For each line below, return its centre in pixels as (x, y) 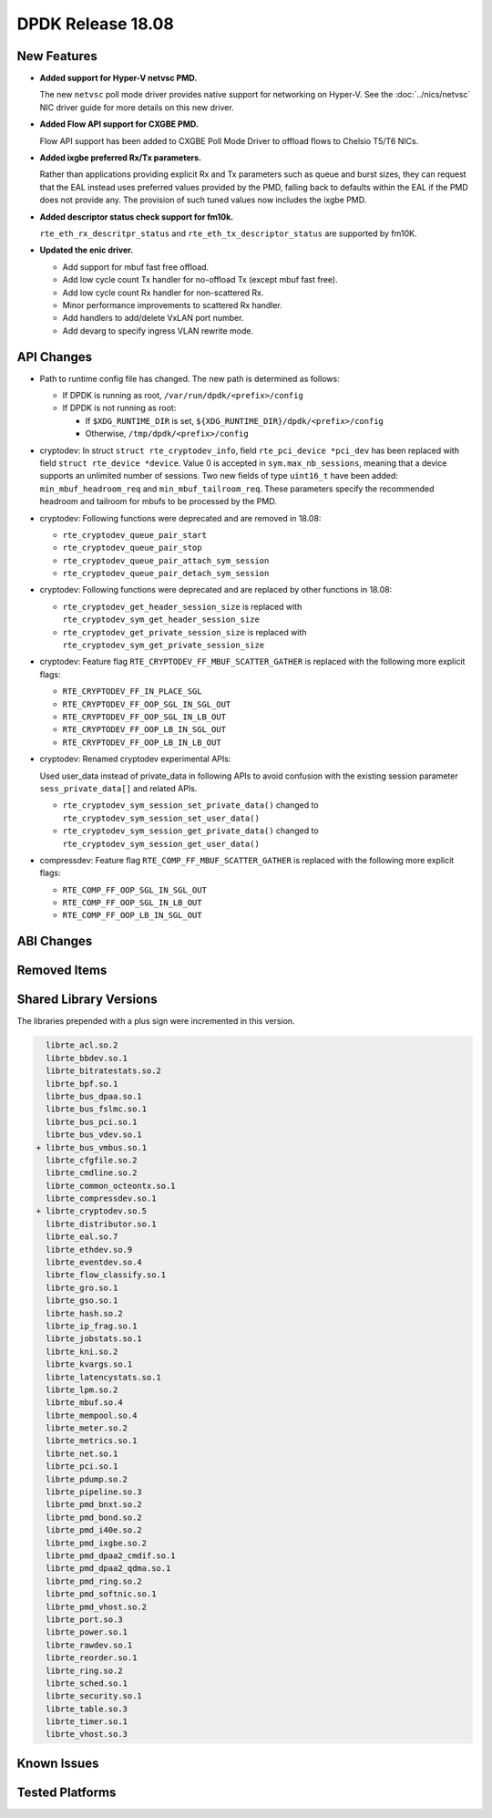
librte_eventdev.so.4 (94, 1262)
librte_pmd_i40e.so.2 (94, 1530)
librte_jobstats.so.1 (94, 1339)
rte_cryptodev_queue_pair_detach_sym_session (166, 573)
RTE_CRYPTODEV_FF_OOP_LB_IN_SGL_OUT (144, 730)
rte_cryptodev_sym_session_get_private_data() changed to (190, 831)
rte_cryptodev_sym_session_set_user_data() (161, 818)
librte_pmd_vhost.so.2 (97, 1606)
